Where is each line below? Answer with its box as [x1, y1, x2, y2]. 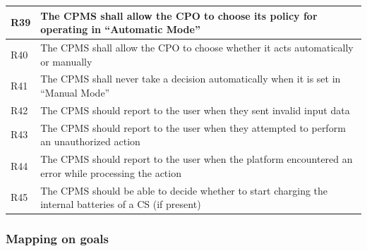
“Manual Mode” [40, 85, 110, 99]
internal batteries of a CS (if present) [40, 197, 201, 212]
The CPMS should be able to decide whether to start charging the [40, 183, 328, 197]
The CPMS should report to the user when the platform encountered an [40, 152, 353, 166]
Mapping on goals [6, 230, 109, 247]
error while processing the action [40, 165, 181, 180]
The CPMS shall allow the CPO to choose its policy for [40, 8, 318, 23]
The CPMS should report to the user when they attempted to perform [40, 120, 346, 135]
